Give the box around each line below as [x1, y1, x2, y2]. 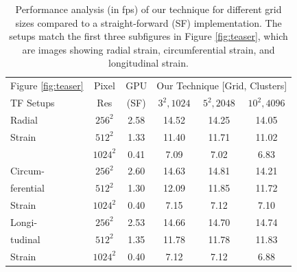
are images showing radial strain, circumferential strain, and [22, 42, 275, 56]
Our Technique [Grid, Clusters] [156, 78, 287, 93]
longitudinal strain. [108, 56, 189, 70]
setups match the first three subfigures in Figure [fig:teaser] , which [9, 29, 288, 43]
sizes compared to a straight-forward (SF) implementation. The [15, 15, 282, 30]
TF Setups [10, 95, 55, 110]
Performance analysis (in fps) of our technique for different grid [15, 2, 282, 16]
